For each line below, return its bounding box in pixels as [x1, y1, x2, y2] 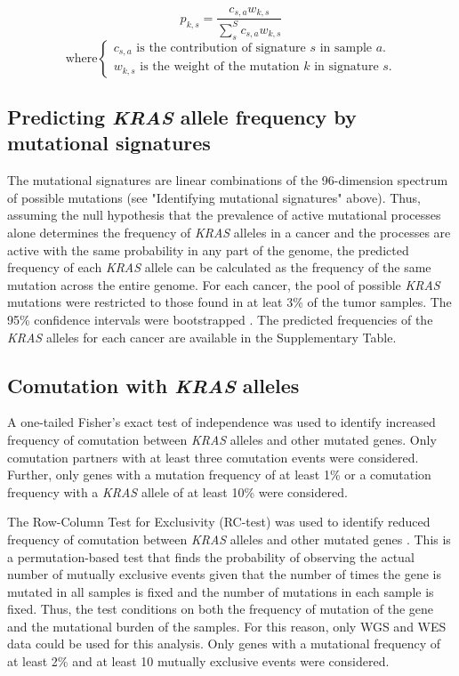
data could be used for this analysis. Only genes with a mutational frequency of [7, 634, 440, 653]
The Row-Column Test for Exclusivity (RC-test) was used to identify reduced [7, 512, 431, 531]
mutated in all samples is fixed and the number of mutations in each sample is [7, 582, 434, 600]
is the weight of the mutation [140, 60, 300, 74]
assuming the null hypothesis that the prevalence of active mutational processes [7, 205, 441, 224]
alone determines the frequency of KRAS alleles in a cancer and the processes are [7, 223, 451, 241]
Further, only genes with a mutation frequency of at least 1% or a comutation [7, 465, 431, 484]
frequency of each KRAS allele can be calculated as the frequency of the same [7, 258, 431, 277]
